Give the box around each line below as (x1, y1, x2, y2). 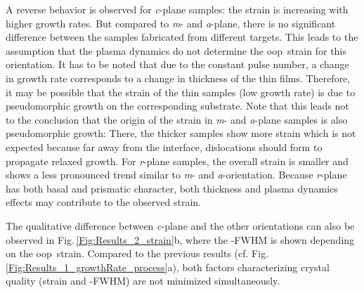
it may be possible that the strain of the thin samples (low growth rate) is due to (6, 84, 356, 99)
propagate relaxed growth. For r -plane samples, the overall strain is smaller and (6, 153, 349, 168)
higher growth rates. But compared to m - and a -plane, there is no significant (6, 15, 336, 30)
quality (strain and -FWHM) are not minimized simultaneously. (6, 273, 280, 288)
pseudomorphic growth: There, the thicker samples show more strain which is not (6, 126, 356, 141)
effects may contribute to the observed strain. (6, 195, 201, 209)
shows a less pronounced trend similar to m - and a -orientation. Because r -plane (6, 167, 347, 182)
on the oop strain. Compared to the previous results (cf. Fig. (6, 246, 269, 261)
